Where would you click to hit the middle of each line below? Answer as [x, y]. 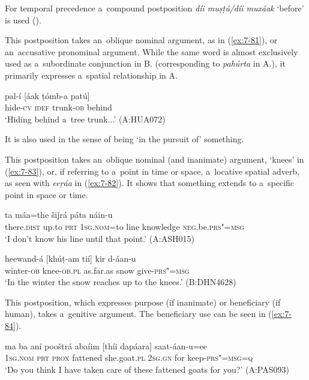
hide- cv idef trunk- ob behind [58, 107]
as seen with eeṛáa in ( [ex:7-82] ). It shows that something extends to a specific [150, 183]
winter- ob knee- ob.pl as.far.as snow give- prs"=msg [97, 270]
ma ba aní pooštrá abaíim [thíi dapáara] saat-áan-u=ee [106, 345]
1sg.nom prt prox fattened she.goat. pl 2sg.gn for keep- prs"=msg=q [129, 357]
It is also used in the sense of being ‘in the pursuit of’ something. [124, 139]
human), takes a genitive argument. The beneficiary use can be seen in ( [138, 314]
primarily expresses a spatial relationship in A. [91, 75]
